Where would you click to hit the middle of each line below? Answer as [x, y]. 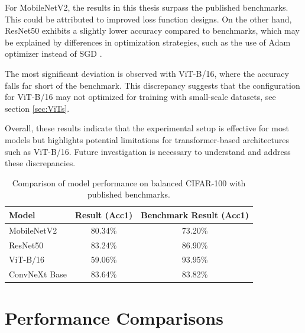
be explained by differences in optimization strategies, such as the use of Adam [148, 42]
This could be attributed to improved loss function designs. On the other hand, [148, 19]
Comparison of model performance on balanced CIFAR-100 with [129, 182]
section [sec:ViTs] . [37, 108]
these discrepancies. [40, 163]
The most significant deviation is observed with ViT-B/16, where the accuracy [147, 73]
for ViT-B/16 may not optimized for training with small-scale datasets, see [140, 97]
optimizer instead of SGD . [53, 54]
